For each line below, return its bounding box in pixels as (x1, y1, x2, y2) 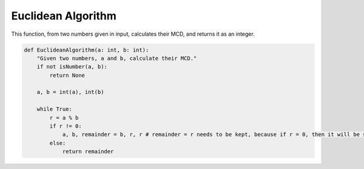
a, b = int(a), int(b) (36, 88, 104, 96)
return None (49, 71, 85, 79)
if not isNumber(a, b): (36, 64, 107, 70)
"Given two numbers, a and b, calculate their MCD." (36, 55, 197, 62)
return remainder (62, 148, 114, 155)
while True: (36, 106, 73, 113)
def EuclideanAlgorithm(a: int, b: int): (24, 46, 149, 53)
